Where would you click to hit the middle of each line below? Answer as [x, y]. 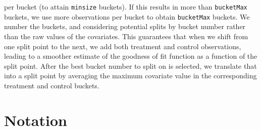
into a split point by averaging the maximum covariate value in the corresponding [130, 76]
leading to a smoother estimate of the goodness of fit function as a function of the [131, 56]
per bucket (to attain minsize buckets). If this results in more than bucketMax [126, 7]
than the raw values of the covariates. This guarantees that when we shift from [126, 36]
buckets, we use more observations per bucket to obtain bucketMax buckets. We [127, 16]
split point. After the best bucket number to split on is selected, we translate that [130, 66]
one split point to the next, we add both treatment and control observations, [123, 46]
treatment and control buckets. [52, 85]
